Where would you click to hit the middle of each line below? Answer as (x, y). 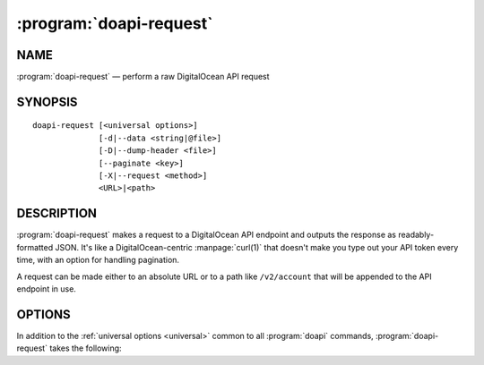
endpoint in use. (46, 289)
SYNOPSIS (47, 102)
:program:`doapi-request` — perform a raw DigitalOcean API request (143, 77)
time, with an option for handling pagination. (98, 260)
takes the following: (86, 348)
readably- (416, 235)
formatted (35, 247)
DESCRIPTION (57, 213)
